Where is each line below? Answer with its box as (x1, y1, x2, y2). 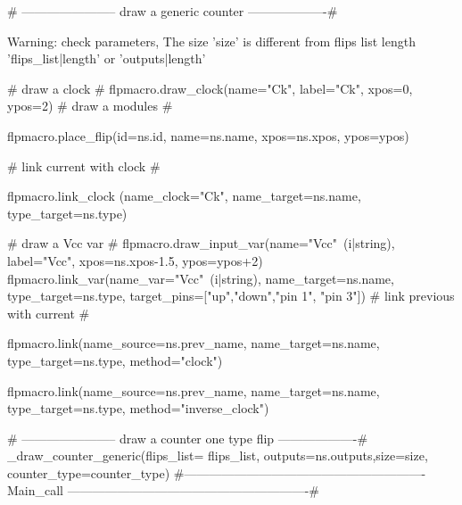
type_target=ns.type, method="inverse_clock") (7, 399, 269, 418)
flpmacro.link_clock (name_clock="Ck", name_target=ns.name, (7, 186, 361, 205)
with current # (7, 303, 90, 322)
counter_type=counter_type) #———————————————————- (7, 463, 426, 482)
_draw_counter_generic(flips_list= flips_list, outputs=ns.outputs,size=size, (7, 446, 428, 465)
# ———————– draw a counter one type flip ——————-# (7, 428, 368, 447)
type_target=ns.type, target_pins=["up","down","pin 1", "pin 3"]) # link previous (7, 286, 455, 305)
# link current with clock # (7, 156, 161, 175)
